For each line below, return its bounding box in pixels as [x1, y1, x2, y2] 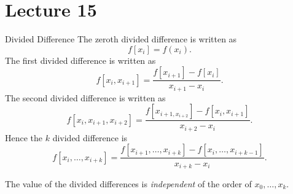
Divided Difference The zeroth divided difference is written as [5, 33, 237, 45]
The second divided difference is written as [5, 91, 166, 104]
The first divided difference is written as [5, 53, 156, 66]
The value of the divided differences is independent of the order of [5, 177, 252, 190]
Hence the [5, 131, 43, 144]
